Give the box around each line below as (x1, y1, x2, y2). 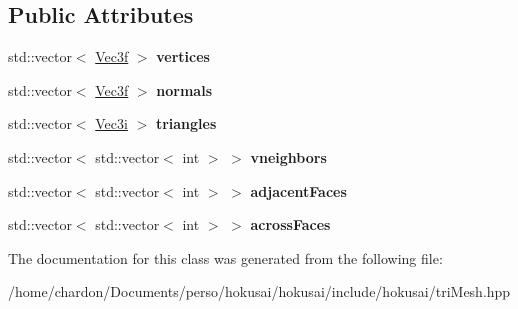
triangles (155, 113, 217, 134)
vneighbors (250, 146, 327, 167)
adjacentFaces (250, 180, 347, 201)
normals (156, 79, 212, 100)
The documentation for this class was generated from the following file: (8, 247, 443, 268)
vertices (156, 46, 210, 67)
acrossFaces (250, 214, 331, 235)
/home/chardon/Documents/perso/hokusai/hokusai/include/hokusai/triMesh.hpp (8, 281, 511, 302)
